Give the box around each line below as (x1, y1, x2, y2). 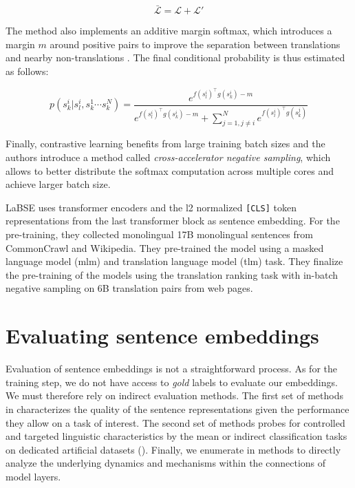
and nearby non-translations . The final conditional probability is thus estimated (6, 50, 345, 65)
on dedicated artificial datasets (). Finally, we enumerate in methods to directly (6, 442, 341, 456)
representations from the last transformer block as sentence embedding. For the (6, 213, 340, 228)
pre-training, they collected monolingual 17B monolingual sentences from (6, 227, 313, 242)
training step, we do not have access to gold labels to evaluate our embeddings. (6, 374, 338, 389)
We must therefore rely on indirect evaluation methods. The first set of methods (6, 388, 343, 403)
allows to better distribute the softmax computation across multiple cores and (6, 163, 334, 178)
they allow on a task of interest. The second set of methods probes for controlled (6, 415, 345, 429)
